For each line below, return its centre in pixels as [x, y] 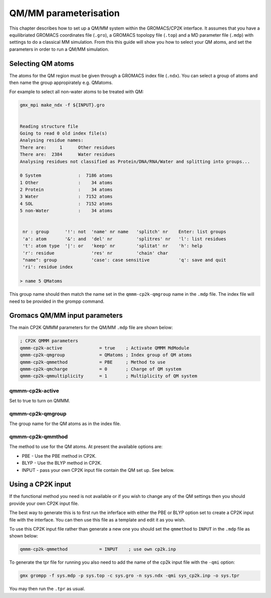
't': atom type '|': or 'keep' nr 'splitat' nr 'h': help [113, 246]
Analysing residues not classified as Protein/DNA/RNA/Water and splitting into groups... [135, 161]
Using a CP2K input [40, 485]
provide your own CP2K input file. [44, 503]
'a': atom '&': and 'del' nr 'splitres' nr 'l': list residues [125, 239]
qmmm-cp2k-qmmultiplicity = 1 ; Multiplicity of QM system [109, 376]
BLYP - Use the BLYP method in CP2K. [62, 463]
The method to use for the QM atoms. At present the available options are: [86, 447]
